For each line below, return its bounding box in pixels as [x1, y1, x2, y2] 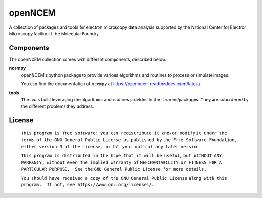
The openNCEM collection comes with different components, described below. [9, 56, 167, 62]
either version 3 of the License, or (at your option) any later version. [21, 144, 201, 149]
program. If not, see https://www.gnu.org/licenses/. [21, 182, 155, 188]
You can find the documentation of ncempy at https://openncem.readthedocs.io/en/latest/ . [21, 81, 202, 87]
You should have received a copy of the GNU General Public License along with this [21, 175, 228, 181]
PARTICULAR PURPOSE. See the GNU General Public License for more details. [21, 166, 207, 172]
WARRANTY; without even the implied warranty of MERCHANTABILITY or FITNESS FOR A [21, 160, 222, 165]
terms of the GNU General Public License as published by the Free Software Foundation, [21, 137, 237, 143]
